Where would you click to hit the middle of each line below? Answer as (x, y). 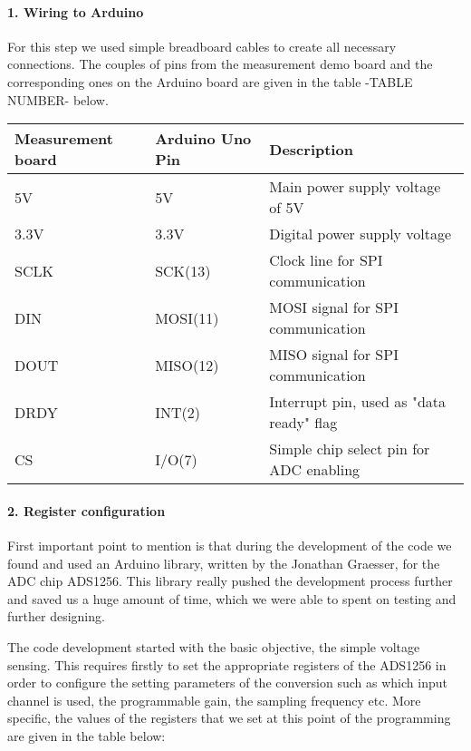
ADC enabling (315, 470)
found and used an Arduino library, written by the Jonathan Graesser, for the (224, 563)
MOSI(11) (187, 317)
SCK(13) (183, 270)
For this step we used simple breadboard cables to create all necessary (202, 46)
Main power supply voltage (355, 187)
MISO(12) (187, 365)
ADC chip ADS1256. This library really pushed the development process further (230, 581)
